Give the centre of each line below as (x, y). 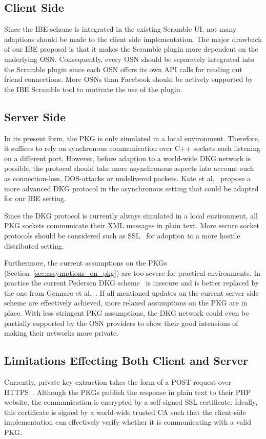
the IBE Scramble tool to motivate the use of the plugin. (93, 89)
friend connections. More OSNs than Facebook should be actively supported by (129, 79)
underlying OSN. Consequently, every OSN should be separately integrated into (129, 59)
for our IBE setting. (35, 198)
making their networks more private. (62, 333)
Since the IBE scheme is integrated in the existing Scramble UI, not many (120, 29)
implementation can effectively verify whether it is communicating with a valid (128, 422)
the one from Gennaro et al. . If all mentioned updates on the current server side (131, 292)
